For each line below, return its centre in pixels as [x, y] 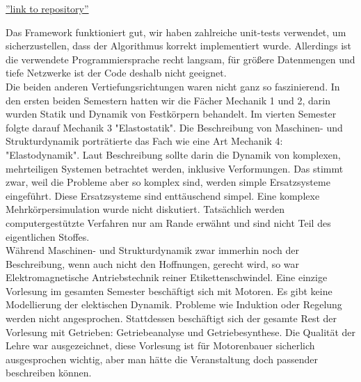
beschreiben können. [49, 373]
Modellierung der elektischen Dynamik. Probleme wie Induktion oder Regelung [174, 304]
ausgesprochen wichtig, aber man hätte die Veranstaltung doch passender [162, 359]
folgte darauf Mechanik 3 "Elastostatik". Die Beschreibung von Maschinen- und [174, 127]
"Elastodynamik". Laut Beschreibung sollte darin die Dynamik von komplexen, [173, 154]
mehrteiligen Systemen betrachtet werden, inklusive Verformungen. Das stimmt [175, 168]
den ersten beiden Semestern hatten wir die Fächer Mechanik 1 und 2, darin [168, 100]
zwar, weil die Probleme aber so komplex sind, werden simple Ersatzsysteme [168, 182]
